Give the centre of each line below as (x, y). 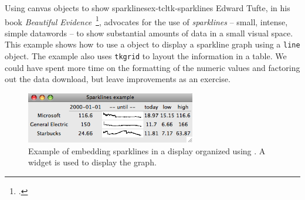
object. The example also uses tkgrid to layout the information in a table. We (146, 56)
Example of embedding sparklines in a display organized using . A (147, 150)
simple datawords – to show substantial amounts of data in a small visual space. (149, 33)
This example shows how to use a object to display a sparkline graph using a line (152, 44)
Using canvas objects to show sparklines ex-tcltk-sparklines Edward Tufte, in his (148, 8)
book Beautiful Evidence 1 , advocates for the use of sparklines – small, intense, (146, 21)
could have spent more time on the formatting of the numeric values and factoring (152, 67)
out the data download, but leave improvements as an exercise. (118, 79)
